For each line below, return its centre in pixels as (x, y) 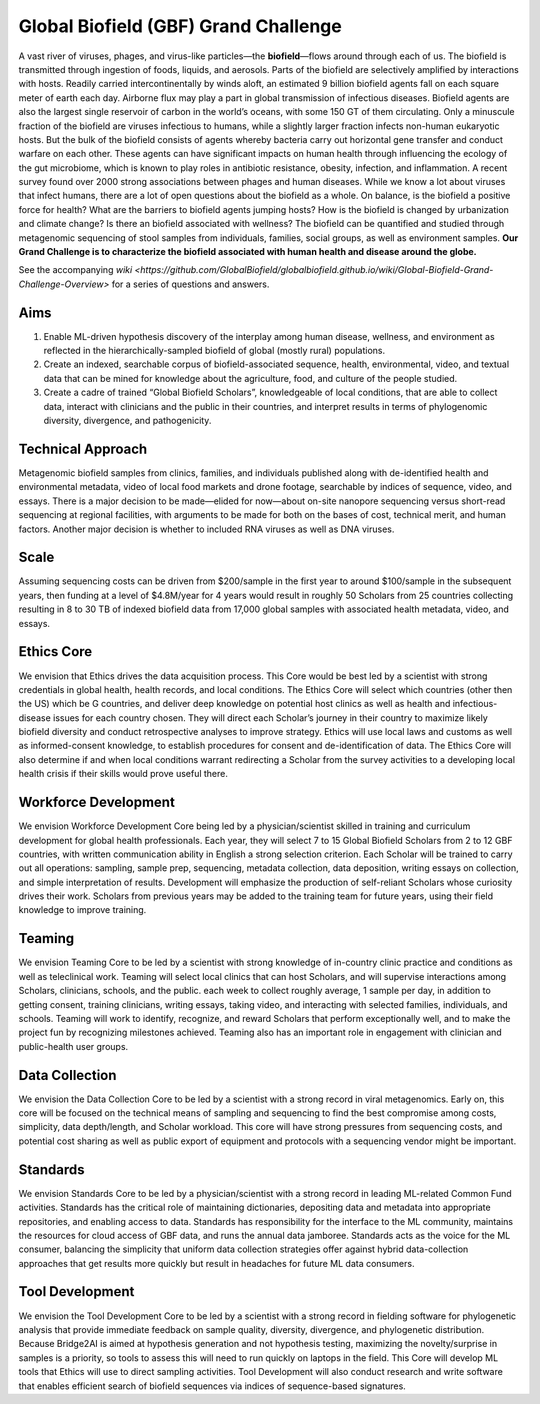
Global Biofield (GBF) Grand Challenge (180, 26)
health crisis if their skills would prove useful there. (123, 774)
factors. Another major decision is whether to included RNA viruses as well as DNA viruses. (206, 529)
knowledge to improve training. (82, 910)
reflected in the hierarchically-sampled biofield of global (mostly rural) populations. (214, 351)
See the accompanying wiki (75, 270)
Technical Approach (83, 448)
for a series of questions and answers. (190, 284)
